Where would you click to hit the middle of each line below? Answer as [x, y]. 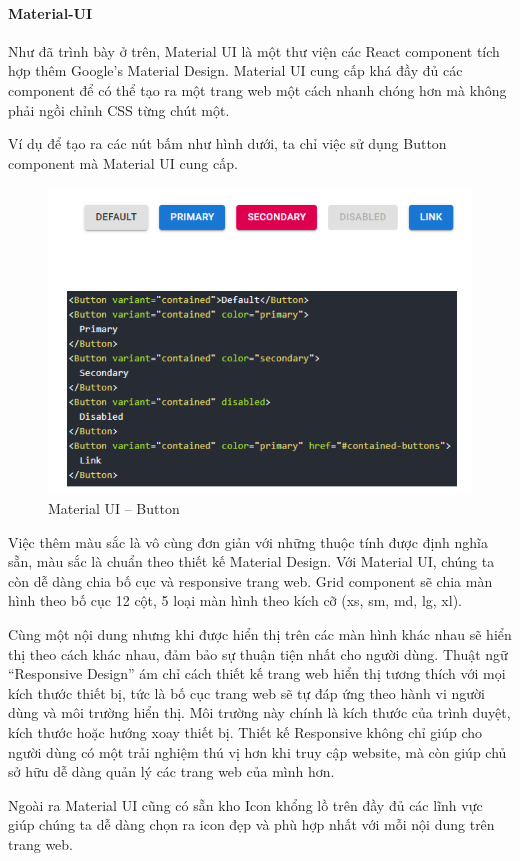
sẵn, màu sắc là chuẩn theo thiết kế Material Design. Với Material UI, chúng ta [251, 561]
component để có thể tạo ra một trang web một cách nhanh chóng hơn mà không [257, 89]
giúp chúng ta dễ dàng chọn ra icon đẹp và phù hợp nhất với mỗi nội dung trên [251, 824]
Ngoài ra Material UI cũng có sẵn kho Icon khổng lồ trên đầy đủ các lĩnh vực [245, 804]
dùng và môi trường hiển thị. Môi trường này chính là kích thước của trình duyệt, [259, 712]
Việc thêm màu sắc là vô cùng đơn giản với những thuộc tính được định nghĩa [248, 541]
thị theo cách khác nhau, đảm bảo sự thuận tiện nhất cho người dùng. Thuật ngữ [258, 653]
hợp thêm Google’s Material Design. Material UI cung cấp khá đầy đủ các [235, 70]
